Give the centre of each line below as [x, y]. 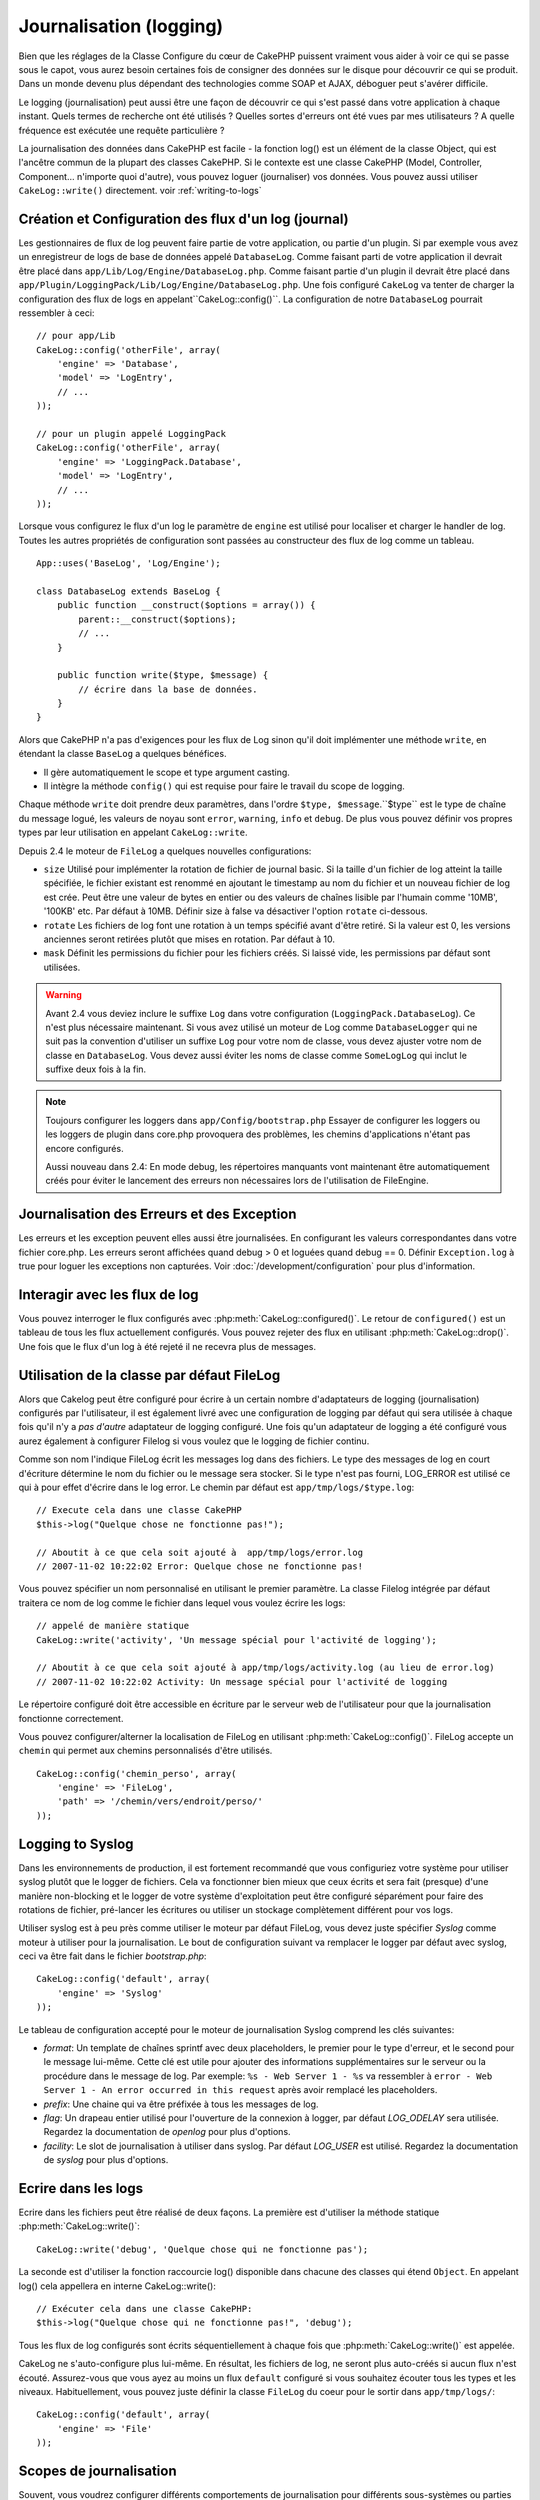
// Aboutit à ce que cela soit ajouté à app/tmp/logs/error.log [200, 1552]
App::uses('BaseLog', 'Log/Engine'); [129, 563]
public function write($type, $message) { [162, 675]
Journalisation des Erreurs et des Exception [157, 1214]
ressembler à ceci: [56, 312]
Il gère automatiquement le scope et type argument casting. [166, 772]
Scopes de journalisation [97, 2470]
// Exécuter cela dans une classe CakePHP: [144, 2309]
